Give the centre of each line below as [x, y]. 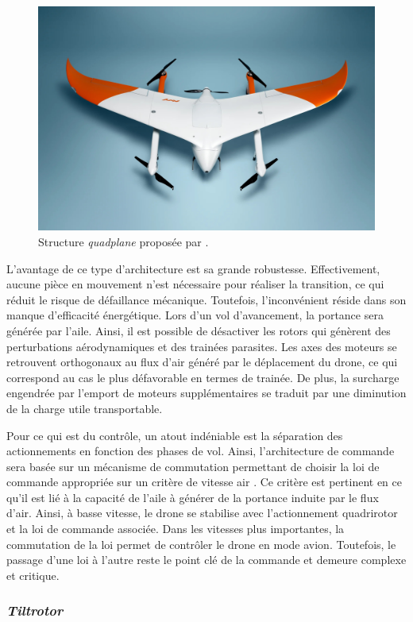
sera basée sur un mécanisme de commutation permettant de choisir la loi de [193, 466]
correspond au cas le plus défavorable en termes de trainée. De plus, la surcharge [203, 377]
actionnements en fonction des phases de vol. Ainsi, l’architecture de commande [201, 451]
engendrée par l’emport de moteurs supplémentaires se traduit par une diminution [206, 393]
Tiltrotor [35, 610]
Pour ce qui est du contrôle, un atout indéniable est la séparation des [175, 435]
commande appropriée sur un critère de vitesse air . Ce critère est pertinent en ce [204, 482]
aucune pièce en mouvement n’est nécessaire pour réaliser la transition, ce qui [195, 284]
